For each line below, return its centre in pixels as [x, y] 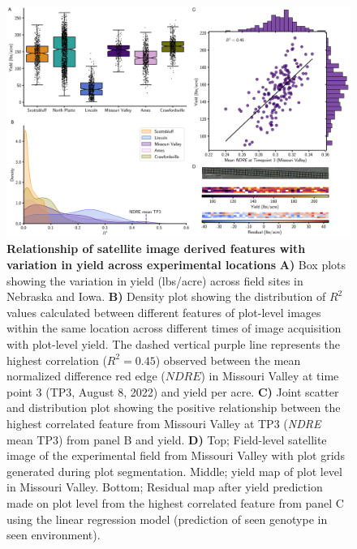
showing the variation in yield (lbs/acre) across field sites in [155, 280]
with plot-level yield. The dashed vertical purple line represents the [174, 344]
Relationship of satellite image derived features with [156, 249]
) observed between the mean [228, 360]
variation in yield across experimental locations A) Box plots [176, 265]
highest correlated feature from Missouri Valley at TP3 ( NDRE [164, 423]
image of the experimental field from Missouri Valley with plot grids [176, 455]
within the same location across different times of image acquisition [174, 328]
